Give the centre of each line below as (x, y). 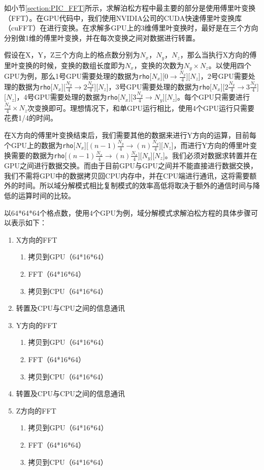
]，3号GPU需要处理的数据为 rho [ (159, 86)
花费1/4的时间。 (31, 118)
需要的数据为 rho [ (39, 155)
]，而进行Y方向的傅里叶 (210, 145)
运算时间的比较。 (46, 196)
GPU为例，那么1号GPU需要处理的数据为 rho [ (78, 76)
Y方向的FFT (37, 325)
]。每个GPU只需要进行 (212, 97)
